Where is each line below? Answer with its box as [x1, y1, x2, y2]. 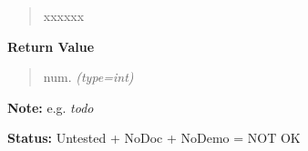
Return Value [7, 36, 95, 55]
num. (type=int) [43, 67, 134, 86]
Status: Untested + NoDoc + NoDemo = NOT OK [7, 128, 301, 147]
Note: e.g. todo [7, 97, 94, 116]
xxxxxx [43, 6, 85, 25]
